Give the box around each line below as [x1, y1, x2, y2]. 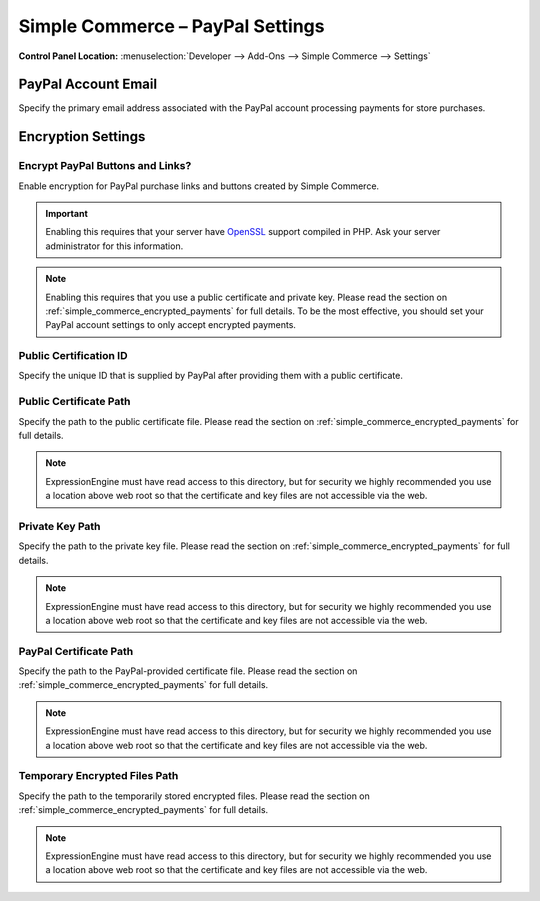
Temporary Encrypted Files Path [18, 769, 179, 783]
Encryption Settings [18, 128, 146, 145]
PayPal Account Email [18, 76, 158, 93]
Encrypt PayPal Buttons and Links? [18, 159, 192, 173]
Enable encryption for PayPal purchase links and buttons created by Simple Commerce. [18, 180, 380, 192]
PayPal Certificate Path [18, 644, 134, 658]
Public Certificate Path [18, 395, 131, 409]
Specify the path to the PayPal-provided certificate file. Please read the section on [18, 665, 358, 677]
